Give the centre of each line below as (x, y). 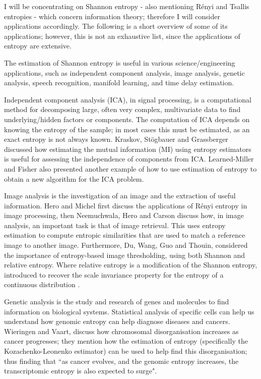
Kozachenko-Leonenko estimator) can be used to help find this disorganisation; (126, 351)
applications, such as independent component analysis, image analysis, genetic (124, 72)
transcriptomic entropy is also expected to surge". (81, 371)
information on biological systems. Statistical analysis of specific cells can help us (129, 311)
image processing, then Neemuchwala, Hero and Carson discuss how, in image (124, 215)
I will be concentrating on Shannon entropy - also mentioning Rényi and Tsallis (127, 6)
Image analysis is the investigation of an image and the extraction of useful (120, 196)
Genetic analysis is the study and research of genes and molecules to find (117, 302)
